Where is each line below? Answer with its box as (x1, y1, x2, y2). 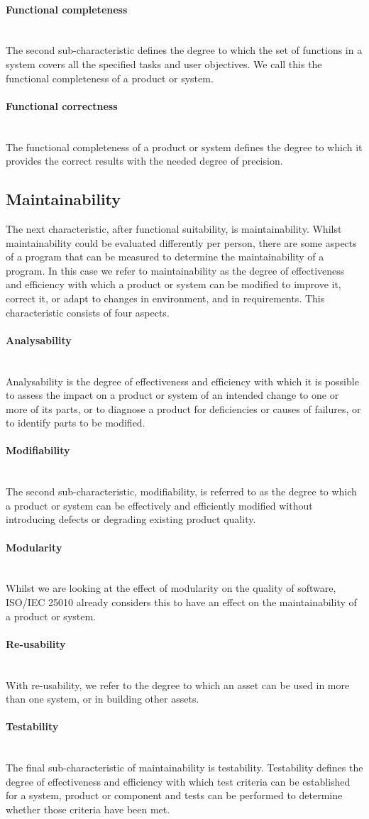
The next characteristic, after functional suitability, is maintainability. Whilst (6, 221, 342, 236)
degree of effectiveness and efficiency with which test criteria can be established (6, 774, 351, 788)
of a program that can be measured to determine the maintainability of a (6, 249, 324, 264)
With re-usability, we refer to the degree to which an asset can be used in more (6, 677, 350, 692)
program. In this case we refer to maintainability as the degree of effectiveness (6, 263, 345, 277)
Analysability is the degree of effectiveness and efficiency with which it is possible (6, 373, 359, 388)
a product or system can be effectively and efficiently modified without (6, 498, 313, 512)
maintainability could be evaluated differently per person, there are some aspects (6, 235, 357, 250)
